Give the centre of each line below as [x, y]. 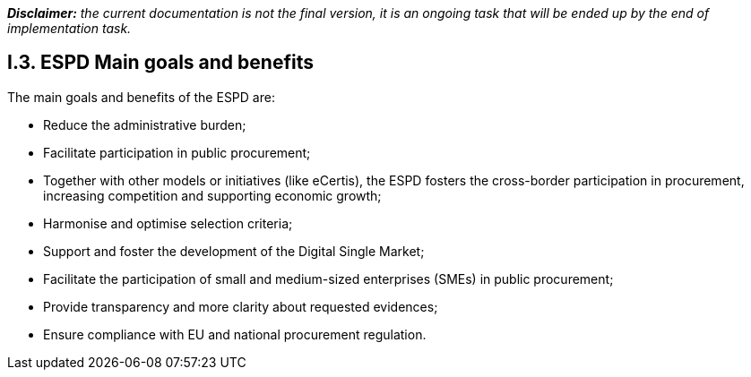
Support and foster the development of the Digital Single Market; [234, 251]
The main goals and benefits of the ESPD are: [141, 97]
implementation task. [69, 28]
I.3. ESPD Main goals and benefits [160, 63]
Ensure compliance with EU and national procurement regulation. [235, 334]
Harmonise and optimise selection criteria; [168, 223]
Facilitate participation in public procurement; [177, 152]
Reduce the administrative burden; [145, 124]
